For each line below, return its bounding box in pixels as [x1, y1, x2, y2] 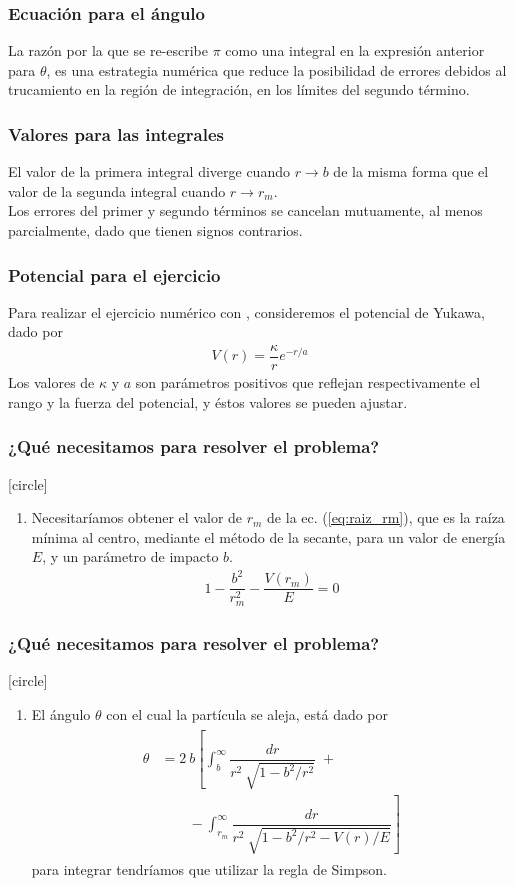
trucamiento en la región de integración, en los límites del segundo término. [8, 79, 470, 100]
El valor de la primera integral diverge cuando [8, 161, 290, 182]
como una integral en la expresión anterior [225, 40, 485, 61]
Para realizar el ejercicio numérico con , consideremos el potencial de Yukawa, [8, 301, 485, 322]
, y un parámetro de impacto [42, 546, 219, 567]
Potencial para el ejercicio [8, 262, 221, 287]
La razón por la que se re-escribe [8, 40, 208, 61]
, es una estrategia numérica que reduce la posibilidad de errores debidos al [46, 59, 507, 80]
